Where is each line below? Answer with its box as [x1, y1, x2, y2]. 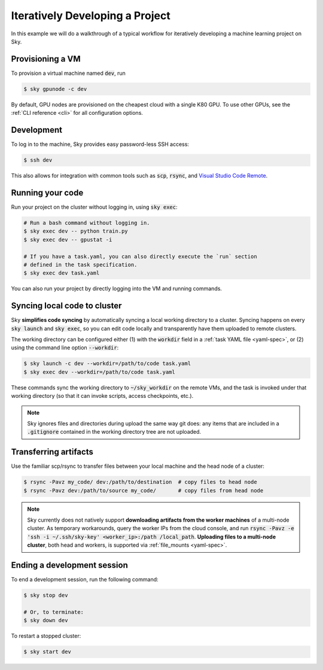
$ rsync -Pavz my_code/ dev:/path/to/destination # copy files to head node [23, 479, 257, 486]
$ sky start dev [23, 648, 72, 655]
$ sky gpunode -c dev [23, 86, 87, 92]
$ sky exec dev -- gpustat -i [23, 236, 112, 243]
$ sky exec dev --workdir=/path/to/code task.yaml [23, 368, 176, 375]
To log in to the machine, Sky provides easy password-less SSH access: [11, 141, 190, 148]
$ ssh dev [23, 157, 53, 164]
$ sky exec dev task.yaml [23, 270, 100, 276]
